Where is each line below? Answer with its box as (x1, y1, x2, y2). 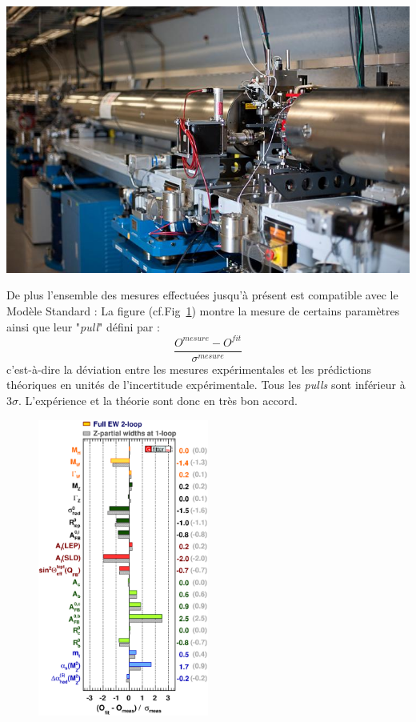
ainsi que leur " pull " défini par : (6, 318, 160, 335)
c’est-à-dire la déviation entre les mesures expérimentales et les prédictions (6, 360, 372, 377)
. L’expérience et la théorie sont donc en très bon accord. (18, 391, 298, 408)
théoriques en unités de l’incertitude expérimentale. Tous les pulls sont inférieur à (6, 376, 406, 393)
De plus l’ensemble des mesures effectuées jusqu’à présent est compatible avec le (6, 287, 398, 303)
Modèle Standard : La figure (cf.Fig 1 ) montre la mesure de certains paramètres (6, 303, 400, 319)
